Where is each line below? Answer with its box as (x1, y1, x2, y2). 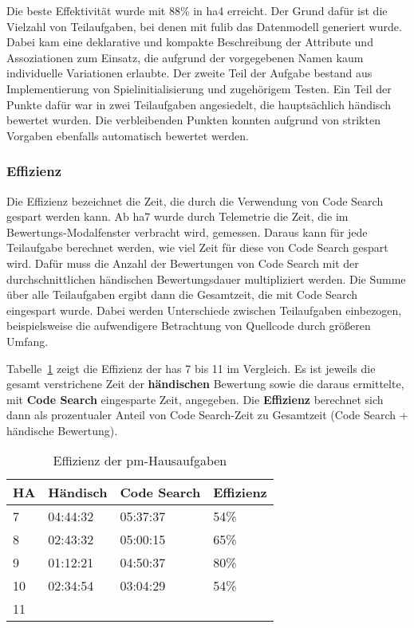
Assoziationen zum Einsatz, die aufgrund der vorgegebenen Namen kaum (6, 49, 364, 65)
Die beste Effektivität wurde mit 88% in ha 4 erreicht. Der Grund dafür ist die (6, 2, 388, 18)
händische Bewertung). (6, 422, 118, 438)
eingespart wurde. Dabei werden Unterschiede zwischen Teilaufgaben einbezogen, (6, 301, 402, 318)
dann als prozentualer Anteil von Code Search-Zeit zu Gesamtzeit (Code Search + (6, 406, 408, 423)
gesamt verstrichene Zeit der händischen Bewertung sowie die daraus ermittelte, (6, 375, 404, 392)
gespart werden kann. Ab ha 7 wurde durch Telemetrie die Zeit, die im (6, 208, 349, 225)
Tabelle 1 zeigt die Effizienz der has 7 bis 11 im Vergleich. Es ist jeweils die (6, 359, 376, 376)
